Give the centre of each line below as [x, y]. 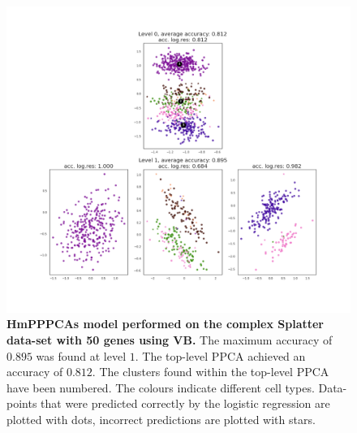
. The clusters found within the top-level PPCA [211, 372]
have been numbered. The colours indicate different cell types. [161, 387]
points [22, 403]
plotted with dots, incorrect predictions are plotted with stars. [161, 419]
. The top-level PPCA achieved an [220, 355]
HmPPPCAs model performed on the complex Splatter [165, 324]
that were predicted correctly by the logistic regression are [185, 403]
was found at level [81, 355]
